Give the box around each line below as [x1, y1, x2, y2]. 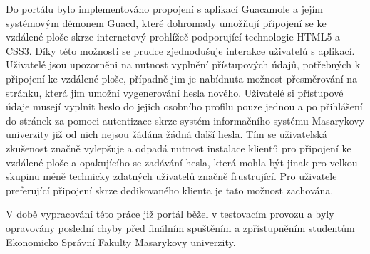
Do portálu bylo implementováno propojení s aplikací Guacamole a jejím [6, 1, 323, 16]
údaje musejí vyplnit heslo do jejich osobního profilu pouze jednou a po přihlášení [6, 99, 363, 114]
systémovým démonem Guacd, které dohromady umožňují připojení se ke [6, 15, 327, 30]
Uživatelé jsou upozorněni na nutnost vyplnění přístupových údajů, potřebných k [6, 57, 361, 72]
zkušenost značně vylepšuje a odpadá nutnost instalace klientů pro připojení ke [6, 140, 351, 155]
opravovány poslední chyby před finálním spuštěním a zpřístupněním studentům [6, 220, 355, 235]
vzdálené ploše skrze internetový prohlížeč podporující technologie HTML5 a [6, 29, 341, 44]
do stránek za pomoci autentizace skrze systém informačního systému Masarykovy [6, 112, 365, 127]
